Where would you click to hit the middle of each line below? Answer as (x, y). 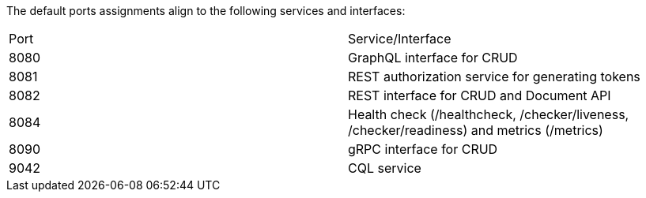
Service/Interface (400, 39)
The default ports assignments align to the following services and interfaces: (206, 11)
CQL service (385, 168)
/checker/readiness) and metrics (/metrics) (476, 130)
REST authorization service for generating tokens (494, 77)
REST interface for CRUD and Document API (480, 95)
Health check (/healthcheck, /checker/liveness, (489, 114)
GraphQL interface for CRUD (433, 58)
